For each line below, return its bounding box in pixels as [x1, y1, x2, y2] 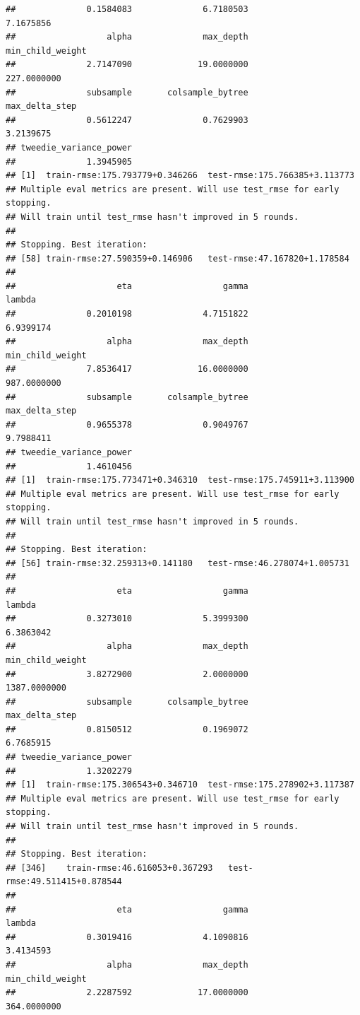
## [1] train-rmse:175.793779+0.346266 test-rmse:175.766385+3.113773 [6, 170, 354, 181]
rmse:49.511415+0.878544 [6, 876, 122, 887]
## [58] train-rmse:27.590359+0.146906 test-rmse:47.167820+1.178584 [6, 253, 349, 264]
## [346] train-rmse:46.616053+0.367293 [6, 862, 213, 873]
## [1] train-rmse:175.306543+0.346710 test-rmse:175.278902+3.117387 [6, 780, 354, 790]
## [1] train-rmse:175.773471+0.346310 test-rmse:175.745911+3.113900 [6, 475, 354, 486]
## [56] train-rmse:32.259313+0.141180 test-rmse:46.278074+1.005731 [6, 558, 349, 568]
